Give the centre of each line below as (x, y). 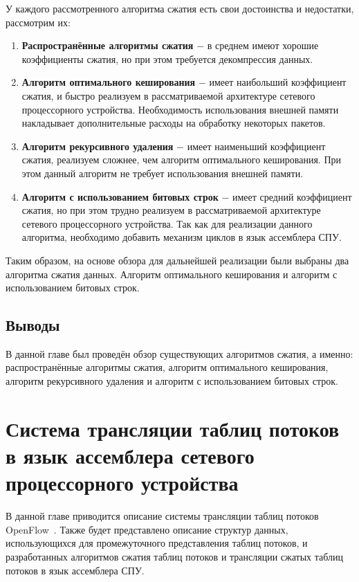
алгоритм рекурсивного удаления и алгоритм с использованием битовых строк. (172, 381)
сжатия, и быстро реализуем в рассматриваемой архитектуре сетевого (168, 95)
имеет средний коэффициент (292, 196)
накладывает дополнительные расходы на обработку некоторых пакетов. (174, 123)
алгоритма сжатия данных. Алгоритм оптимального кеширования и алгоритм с (172, 274)
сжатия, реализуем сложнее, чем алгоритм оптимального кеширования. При (182, 160)
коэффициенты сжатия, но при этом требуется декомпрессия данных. (167, 58)
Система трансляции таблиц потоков (173, 428)
